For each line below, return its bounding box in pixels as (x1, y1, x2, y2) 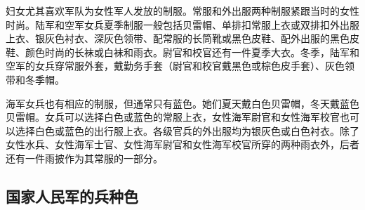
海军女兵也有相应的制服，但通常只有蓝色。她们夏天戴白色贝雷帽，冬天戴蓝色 (6, 96, 359, 110)
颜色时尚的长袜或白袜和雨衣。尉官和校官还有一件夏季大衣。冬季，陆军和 (25, 44, 359, 59)
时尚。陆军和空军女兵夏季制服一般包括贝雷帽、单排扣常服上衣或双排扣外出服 (6, 17, 359, 32)
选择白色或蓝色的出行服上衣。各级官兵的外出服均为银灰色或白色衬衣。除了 (15, 123, 359, 138)
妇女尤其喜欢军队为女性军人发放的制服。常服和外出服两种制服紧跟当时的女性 (6, 4, 359, 18)
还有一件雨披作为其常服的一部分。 (6, 150, 163, 165)
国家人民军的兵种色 (6, 185, 138, 206)
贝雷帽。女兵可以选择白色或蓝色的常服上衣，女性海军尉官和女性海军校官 (6, 110, 340, 124)
